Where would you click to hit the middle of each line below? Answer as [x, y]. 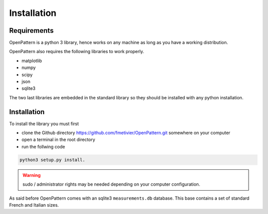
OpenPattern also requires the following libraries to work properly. [77, 52]
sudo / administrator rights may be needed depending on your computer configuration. [111, 184]
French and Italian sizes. [34, 205]
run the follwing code [43, 146]
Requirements [32, 31]
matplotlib [32, 61]
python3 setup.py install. [52, 160]
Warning [32, 175]
